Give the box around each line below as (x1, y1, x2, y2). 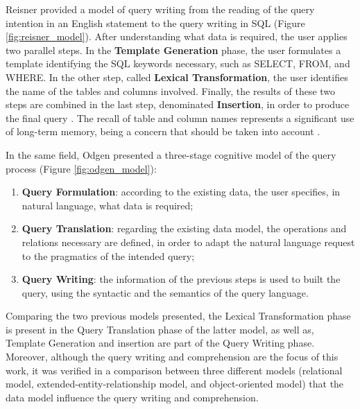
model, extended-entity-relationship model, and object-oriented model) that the (6, 376, 344, 391)
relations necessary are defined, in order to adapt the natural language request (22, 234, 355, 249)
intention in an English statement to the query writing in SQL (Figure (6, 15, 305, 30)
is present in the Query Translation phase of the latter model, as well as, (6, 322, 314, 336)
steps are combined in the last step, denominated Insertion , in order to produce (6, 97, 350, 112)
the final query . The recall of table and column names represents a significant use (6, 110, 354, 125)
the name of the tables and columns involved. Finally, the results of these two (6, 83, 336, 98)
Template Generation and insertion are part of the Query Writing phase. (6, 336, 315, 350)
